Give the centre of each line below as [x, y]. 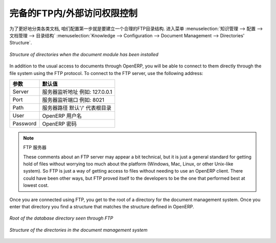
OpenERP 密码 [59, 124]
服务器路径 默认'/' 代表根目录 [77, 108]
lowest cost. [36, 185]
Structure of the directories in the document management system [78, 230]
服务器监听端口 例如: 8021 [73, 100]
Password [25, 124]
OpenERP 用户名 [62, 116]
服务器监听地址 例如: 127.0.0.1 [77, 92]
